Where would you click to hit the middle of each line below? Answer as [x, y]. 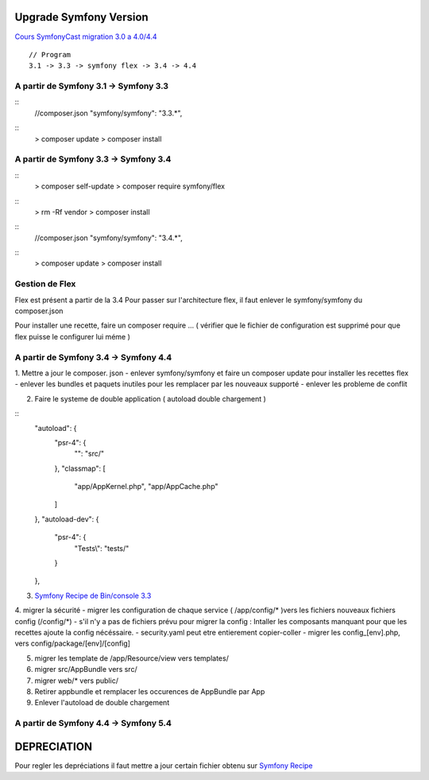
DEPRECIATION [54, 746]
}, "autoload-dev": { [67, 519]
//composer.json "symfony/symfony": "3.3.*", [108, 113]
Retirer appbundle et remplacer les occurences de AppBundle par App [150, 691]
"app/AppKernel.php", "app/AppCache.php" [146, 487]
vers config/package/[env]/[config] [73, 643]
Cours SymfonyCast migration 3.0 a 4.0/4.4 [86, 37]
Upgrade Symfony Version [81, 17]
